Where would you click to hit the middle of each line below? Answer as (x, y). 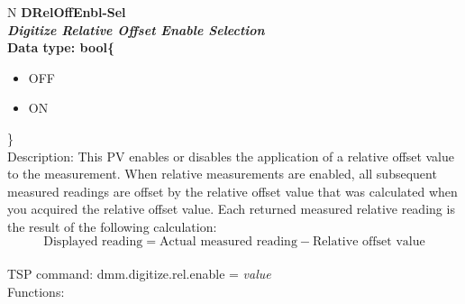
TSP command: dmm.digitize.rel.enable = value (139, 274)
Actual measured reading (228, 241)
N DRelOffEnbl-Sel (67, 12)
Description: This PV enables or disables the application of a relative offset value (231, 156)
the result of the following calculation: (112, 226)
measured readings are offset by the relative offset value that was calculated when (232, 191)
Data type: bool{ (61, 47)
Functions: (36, 291)
